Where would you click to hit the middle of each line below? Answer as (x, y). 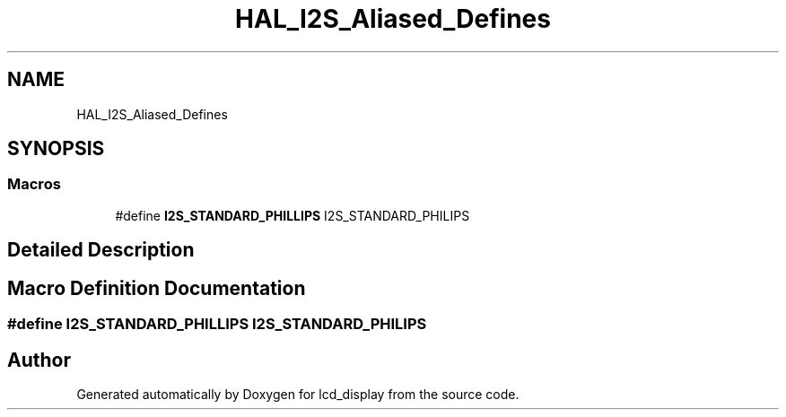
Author (39, 360)
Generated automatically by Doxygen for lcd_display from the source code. (298, 394)
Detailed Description (101, 250)
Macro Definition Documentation (157, 288)
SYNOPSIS (56, 149)
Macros (34, 184)
